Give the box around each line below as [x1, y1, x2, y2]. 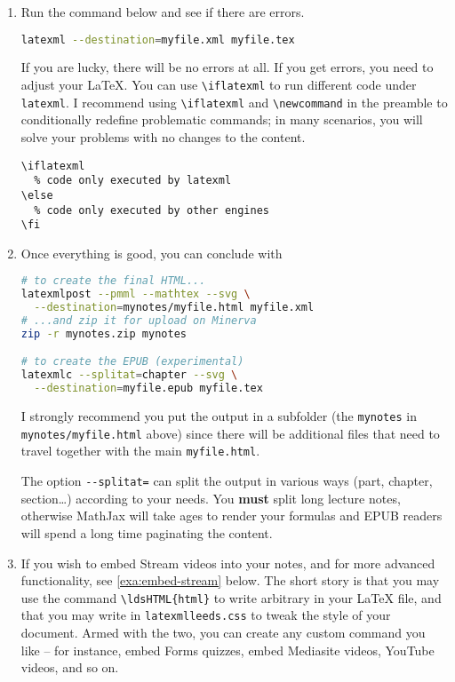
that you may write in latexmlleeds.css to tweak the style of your [20, 606, 391, 624]
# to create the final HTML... [20, 274, 206, 288]
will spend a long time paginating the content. [20, 523, 273, 542]
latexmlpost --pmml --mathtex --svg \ [20, 288, 251, 301]
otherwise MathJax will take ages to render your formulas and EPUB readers [20, 506, 443, 525]
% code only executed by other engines [34, 203, 269, 217]
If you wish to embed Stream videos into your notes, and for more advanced [20, 553, 435, 572]
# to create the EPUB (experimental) [20, 355, 244, 369]
